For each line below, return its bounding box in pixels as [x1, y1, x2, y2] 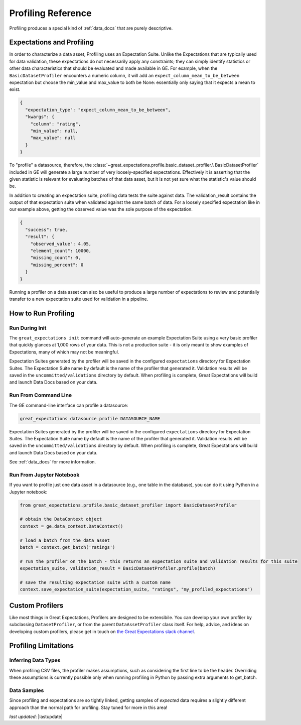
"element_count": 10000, [30, 248, 92, 254]
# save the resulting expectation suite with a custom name [20, 579, 171, 585]
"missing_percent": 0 [30, 262, 84, 268]
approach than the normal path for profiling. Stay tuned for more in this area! [9, 704, 168, 710]
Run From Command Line [9, 392, 72, 399]
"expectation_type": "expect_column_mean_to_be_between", [25, 107, 171, 112]
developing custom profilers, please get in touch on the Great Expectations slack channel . [9, 628, 195, 635]
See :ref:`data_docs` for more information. [9, 459, 96, 465]
